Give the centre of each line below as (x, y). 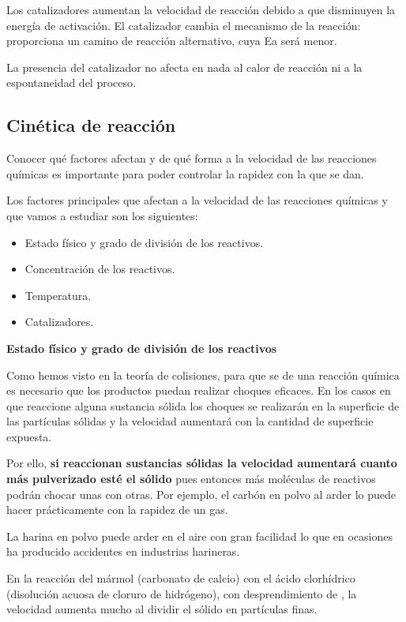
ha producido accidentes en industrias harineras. (123, 551)
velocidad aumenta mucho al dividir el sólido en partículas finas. (162, 609)
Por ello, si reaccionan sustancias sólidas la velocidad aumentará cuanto (202, 463)
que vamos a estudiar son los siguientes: (102, 215)
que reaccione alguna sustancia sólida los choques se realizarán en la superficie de (203, 405)
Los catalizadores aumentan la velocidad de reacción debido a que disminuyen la (201, 9)
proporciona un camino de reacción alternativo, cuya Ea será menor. (172, 41)
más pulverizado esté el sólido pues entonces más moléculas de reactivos (191, 479)
